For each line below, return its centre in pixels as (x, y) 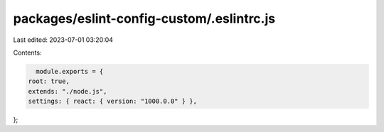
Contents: (27, 53)
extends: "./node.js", (68, 91)
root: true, (49, 81)
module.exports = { (70, 71)
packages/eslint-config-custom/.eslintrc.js (144, 18)
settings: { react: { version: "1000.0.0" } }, (112, 101)
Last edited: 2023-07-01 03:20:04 (63, 40)
